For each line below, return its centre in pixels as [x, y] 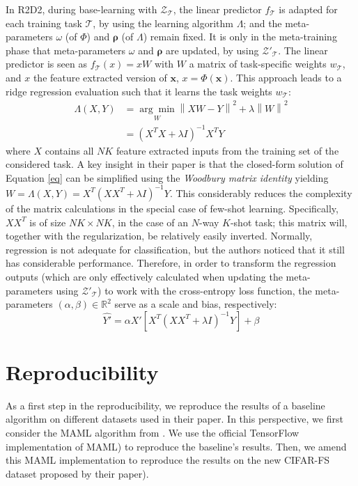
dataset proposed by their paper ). [77, 473]
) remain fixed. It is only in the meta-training [240, 37]
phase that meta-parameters [66, 50]
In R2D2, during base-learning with [81, 9]
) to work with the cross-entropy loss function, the [205, 290]
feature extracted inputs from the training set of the [227, 150]
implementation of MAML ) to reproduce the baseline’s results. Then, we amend [176, 446]
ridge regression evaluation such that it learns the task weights [139, 91]
